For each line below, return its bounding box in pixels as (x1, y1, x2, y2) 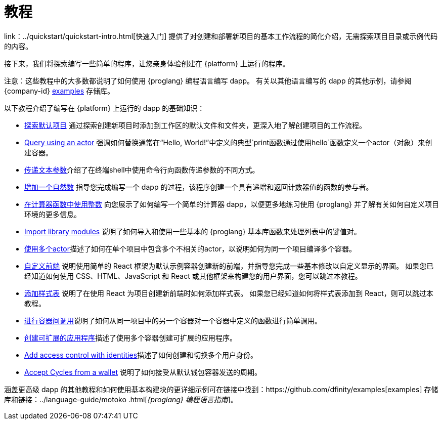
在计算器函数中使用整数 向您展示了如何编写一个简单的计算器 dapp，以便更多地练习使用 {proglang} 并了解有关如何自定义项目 (24, 199, 439, 208)
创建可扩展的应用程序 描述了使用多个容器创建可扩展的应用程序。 (24, 333, 237, 342)
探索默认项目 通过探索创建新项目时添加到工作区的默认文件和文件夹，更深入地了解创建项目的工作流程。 (24, 120, 366, 130)
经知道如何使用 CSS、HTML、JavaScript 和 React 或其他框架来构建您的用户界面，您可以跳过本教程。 (24, 271, 362, 280)
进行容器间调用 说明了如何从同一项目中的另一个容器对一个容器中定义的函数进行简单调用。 (24, 316, 322, 325)
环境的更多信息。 (24, 209, 81, 219)
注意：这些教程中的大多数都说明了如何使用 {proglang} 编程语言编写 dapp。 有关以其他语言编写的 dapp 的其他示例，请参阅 (4, 76, 412, 85)
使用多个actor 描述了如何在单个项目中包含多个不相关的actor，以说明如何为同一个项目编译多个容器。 (24, 244, 356, 253)
